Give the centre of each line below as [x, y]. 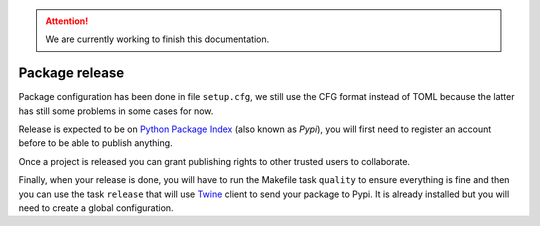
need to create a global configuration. [96, 208]
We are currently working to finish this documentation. [157, 39]
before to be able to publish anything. [96, 143]
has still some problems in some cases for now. [116, 111]
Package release [71, 73]
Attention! [67, 21]
